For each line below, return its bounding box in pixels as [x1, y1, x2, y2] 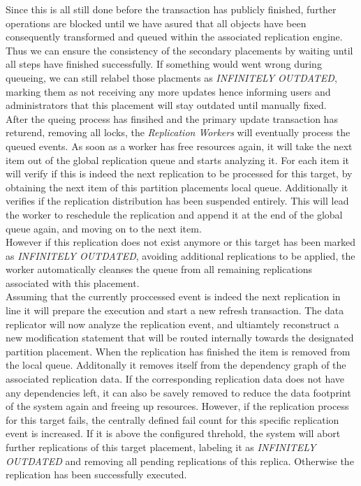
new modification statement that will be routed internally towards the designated [6, 330, 354, 345]
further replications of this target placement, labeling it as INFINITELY [6, 440, 316, 454]
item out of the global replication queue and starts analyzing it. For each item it [6, 152, 350, 167]
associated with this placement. [6, 275, 140, 290]
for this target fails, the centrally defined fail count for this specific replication [6, 412, 339, 427]
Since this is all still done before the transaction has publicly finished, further [6, 2, 337, 16]
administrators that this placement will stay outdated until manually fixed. [6, 98, 327, 112]
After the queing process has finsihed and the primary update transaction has [6, 111, 338, 126]
